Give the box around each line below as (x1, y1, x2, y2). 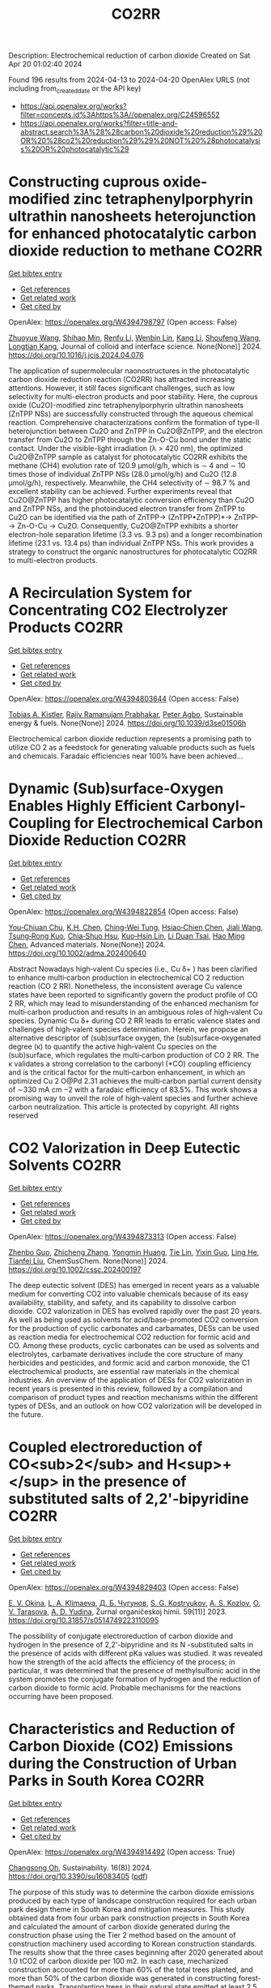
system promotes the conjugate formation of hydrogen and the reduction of (8, 1674, 260, 1684)
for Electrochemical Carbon (74, 814, 264, 832)
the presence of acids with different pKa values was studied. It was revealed (8, 1648, 263, 1658)
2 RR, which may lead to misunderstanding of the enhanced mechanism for (8, 998, 260, 1008)
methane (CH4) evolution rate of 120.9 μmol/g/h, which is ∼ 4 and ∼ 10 (8, 460, 246, 470)
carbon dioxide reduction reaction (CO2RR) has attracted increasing (8, 374, 235, 384)
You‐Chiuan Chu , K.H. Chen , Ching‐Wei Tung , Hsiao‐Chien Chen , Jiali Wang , (8, 922, 263, 932)
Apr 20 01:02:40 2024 (8, 59, 83, 69)
